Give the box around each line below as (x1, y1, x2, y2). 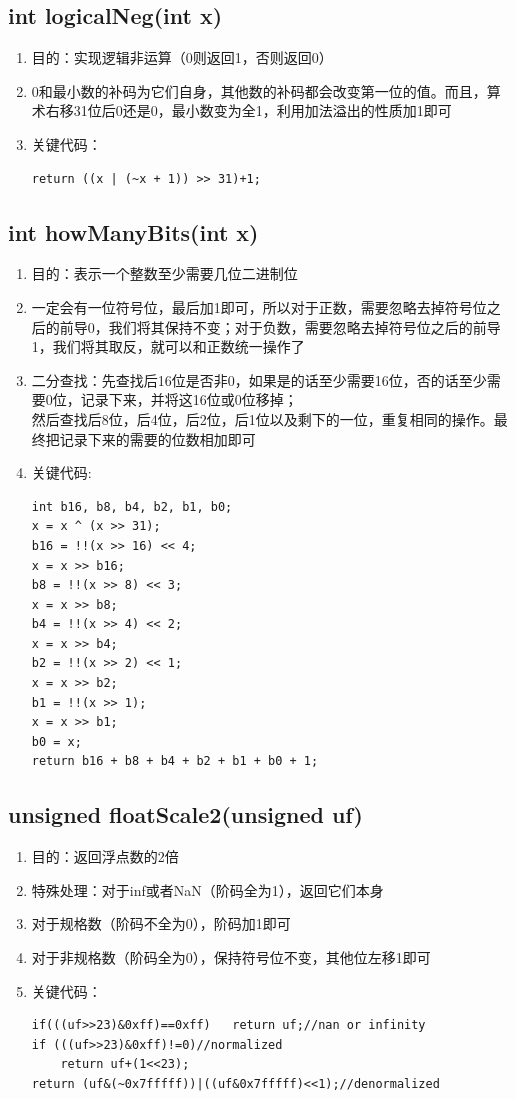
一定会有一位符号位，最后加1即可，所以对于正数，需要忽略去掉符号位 (31, 296, 487, 317)
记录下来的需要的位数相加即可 (59, 428, 256, 449)
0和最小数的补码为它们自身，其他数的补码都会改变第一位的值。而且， (31, 80, 487, 101)
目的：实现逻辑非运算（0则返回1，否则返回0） (31, 47, 333, 68)
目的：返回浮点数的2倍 (31, 846, 179, 867)
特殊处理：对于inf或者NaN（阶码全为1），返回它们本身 (31, 879, 384, 900)
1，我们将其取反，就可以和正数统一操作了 (31, 336, 305, 357)
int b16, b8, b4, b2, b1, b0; (31, 499, 233, 514)
